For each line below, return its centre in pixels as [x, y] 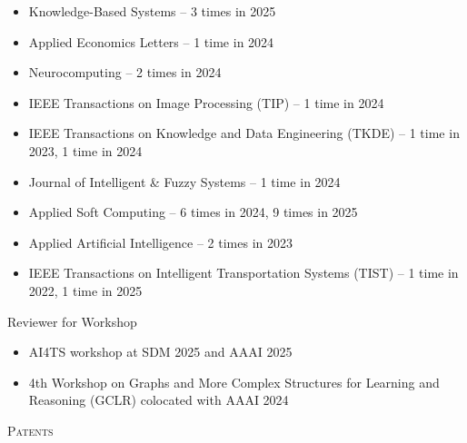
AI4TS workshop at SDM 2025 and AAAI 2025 [160, 352]
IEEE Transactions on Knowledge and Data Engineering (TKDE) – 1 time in [244, 133]
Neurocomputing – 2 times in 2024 [125, 72]
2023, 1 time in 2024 [85, 150]
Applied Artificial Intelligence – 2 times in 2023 [161, 242]
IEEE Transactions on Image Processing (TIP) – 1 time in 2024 [206, 102]
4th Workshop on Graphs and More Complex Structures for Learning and [234, 382]
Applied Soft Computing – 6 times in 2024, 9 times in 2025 [193, 212]
